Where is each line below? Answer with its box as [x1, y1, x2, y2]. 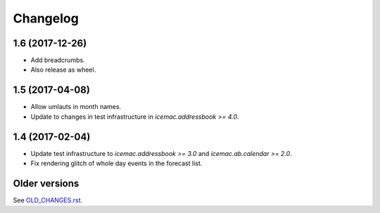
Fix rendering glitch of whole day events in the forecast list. [30, 159, 203, 168]
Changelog [13, 11, 79, 26]
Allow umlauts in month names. [30, 103, 122, 111]
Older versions [13, 177, 80, 189]
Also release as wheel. [30, 65, 96, 74]
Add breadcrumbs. [30, 56, 85, 65]
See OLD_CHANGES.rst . [13, 195, 83, 204]
